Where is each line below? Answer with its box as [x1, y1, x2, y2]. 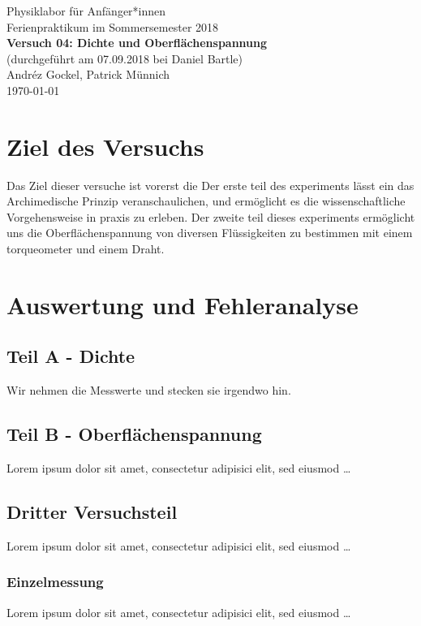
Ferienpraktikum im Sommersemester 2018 [6, 18, 219, 35]
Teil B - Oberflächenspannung [6, 421, 262, 447]
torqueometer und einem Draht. [6, 240, 165, 257]
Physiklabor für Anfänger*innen [6, 2, 166, 19]
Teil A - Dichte [6, 343, 135, 369]
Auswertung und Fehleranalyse [6, 287, 359, 321]
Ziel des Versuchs [6, 129, 204, 162]
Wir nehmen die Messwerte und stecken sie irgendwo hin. [6, 382, 291, 399]
